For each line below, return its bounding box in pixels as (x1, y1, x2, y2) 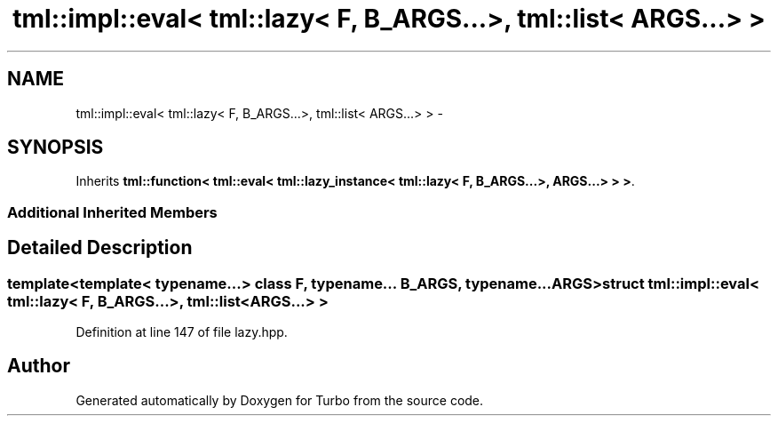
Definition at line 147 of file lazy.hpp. (75, 324, 288, 340)
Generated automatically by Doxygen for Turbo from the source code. (75, 392, 484, 408)
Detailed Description (7, 236, 193, 259)
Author (7, 355, 70, 378)
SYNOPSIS (7, 136, 104, 159)
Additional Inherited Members (7, 203, 218, 221)
